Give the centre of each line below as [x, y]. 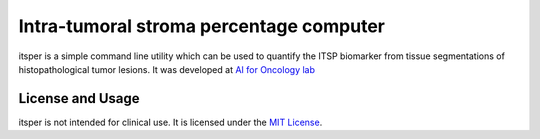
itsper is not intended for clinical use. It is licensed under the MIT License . [170, 122]
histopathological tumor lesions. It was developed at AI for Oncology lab [166, 69]
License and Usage [79, 98]
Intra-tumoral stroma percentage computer [201, 26]
